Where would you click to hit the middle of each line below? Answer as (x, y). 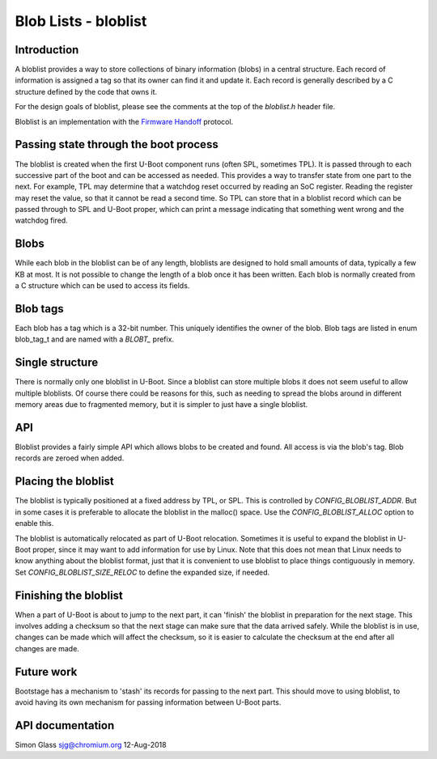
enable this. (34, 524)
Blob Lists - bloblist (81, 21)
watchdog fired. (41, 220)
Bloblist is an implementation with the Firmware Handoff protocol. (124, 121)
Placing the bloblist (65, 481)
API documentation (65, 725)
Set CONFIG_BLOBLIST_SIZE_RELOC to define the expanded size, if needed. (142, 572)
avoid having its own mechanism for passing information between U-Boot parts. (148, 702)
